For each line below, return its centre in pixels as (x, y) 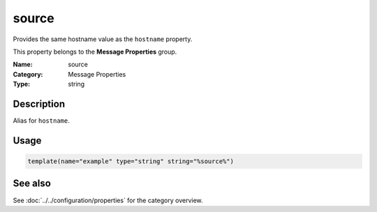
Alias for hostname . (41, 121)
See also (32, 184)
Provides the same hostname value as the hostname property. (103, 39)
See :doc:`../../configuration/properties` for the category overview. (108, 200)
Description (39, 104)
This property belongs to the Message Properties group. (95, 52)
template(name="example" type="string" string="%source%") (131, 161)
